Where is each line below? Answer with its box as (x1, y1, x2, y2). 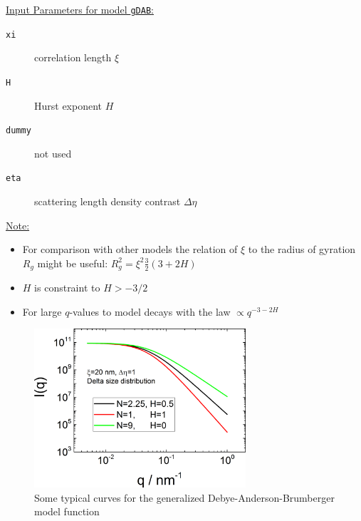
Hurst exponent (34, 98, 103, 113)
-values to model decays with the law (69, 304, 231, 319)
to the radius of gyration (248, 242, 356, 257)
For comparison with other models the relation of (22, 242, 238, 257)
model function (34, 504, 100, 519)
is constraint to (34, 280, 100, 295)
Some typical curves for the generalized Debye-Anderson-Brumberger (34, 490, 335, 505)
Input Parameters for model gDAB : (6, 2, 154, 16)
